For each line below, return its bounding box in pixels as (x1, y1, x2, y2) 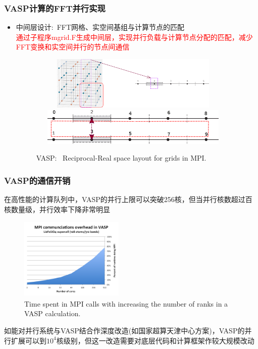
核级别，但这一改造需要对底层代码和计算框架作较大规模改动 (56, 335, 254, 345)
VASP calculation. (24, 308, 81, 319)
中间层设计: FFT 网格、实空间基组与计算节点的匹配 (16, 22, 185, 32)
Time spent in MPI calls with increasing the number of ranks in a (24, 298, 228, 309)
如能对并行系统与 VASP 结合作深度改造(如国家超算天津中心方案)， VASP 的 (4, 325, 245, 335)
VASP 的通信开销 (4, 174, 71, 186)
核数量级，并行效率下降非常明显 (4, 204, 110, 214)
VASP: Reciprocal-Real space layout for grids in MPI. (36, 153, 207, 163)
